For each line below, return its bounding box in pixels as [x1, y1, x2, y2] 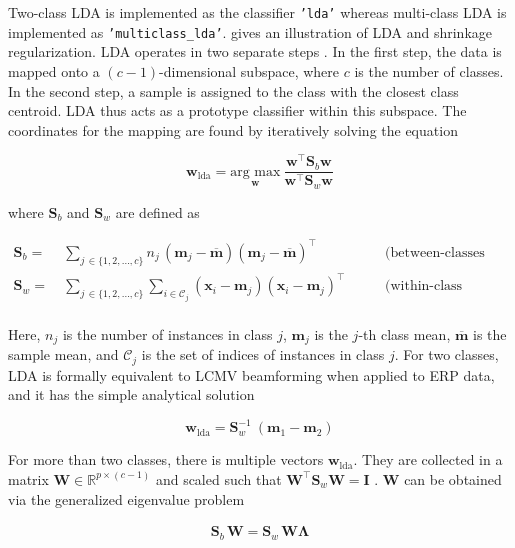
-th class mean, [358, 323, 451, 344]
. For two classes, [394, 344, 499, 365]
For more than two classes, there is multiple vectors [8, 449, 324, 470]
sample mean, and [8, 344, 119, 365]
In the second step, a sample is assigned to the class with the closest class [8, 80, 459, 101]
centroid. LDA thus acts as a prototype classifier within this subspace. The [8, 100, 467, 121]
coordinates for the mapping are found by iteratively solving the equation [8, 119, 458, 140]
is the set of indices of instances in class [141, 344, 385, 365]
